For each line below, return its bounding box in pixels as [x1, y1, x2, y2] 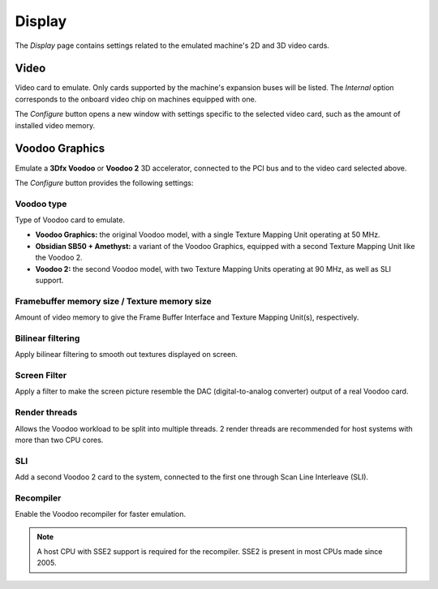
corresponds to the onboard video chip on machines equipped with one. [15, 94, 257, 104]
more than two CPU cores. [15, 435, 104, 445]
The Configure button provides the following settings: [15, 178, 194, 187]
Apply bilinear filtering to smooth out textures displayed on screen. [15, 350, 238, 359]
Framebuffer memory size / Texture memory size [15, 295, 212, 307]
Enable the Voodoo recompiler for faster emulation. [15, 509, 187, 519]
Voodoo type [15, 198, 67, 209]
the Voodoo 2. [35, 252, 83, 263]
